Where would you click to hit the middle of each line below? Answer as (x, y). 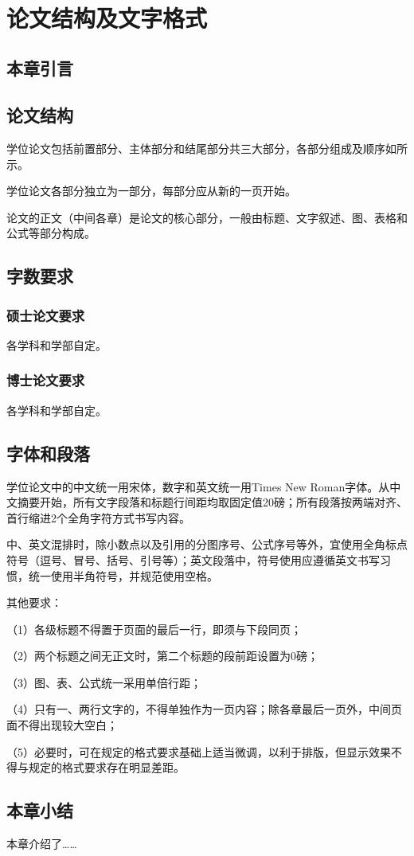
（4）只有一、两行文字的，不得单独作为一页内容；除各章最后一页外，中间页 (204, 709)
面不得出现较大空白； (62, 725)
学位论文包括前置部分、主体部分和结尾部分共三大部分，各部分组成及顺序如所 (207, 148)
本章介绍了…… (42, 844)
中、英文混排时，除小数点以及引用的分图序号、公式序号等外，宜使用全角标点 (207, 544)
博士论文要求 (46, 380)
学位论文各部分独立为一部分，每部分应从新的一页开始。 (151, 191)
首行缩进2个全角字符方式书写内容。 (98, 517)
